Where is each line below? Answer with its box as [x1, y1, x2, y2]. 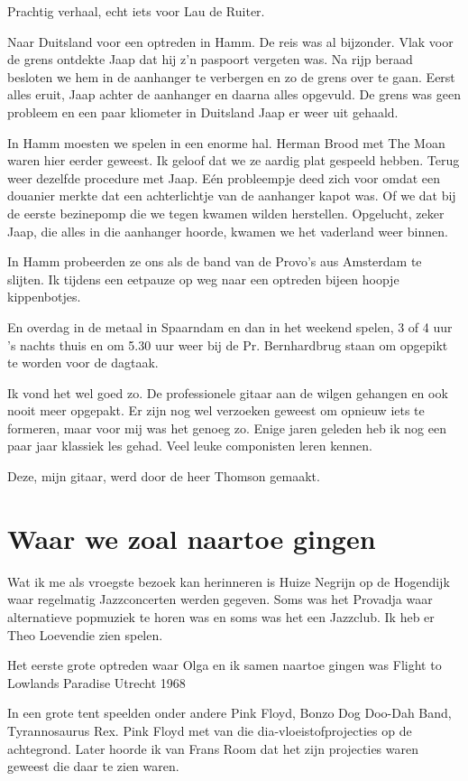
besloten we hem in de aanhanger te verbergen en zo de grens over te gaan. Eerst [7, 67, 455, 86]
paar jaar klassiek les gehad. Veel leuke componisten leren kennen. [7, 436, 372, 455]
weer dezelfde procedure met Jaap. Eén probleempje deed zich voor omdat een [7, 168, 441, 187]
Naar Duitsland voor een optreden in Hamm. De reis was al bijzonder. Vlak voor [7, 32, 454, 51]
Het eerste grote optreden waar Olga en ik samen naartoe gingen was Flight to [7, 655, 442, 674]
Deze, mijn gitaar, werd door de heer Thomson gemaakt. [7, 467, 320, 486]
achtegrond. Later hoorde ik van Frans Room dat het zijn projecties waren [7, 739, 418, 758]
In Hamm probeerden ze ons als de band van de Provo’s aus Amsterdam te [7, 252, 422, 271]
